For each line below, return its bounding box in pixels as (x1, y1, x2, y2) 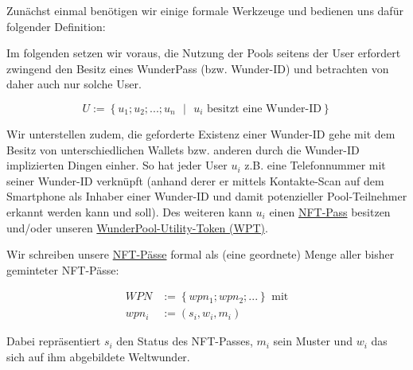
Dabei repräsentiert (6, 333, 101, 349)
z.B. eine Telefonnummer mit (244, 157, 386, 173)
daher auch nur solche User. (6, 76, 142, 92)
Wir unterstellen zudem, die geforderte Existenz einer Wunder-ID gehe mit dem (6, 125, 395, 142)
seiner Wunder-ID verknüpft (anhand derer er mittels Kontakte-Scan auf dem (6, 172, 384, 189)
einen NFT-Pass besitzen (269, 203, 391, 220)
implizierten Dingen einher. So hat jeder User (6, 157, 228, 173)
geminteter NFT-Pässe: (6, 261, 119, 278)
